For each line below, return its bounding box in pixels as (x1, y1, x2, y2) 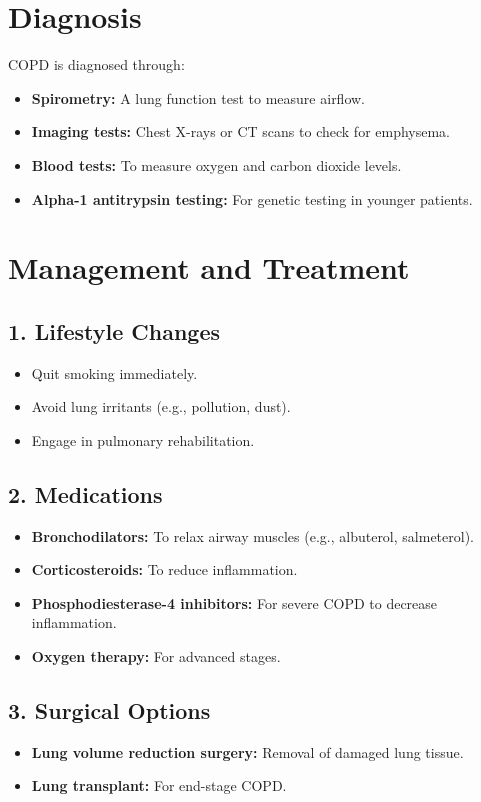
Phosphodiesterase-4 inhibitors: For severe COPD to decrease (31, 592, 438, 613)
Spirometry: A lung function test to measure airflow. (31, 87, 366, 108)
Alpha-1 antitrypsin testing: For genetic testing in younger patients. (31, 188, 473, 209)
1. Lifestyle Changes (8, 315, 220, 346)
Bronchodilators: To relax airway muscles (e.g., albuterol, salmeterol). (31, 525, 474, 546)
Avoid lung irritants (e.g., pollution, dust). (31, 396, 291, 417)
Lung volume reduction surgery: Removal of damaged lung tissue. (31, 741, 464, 762)
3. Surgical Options (8, 695, 211, 726)
